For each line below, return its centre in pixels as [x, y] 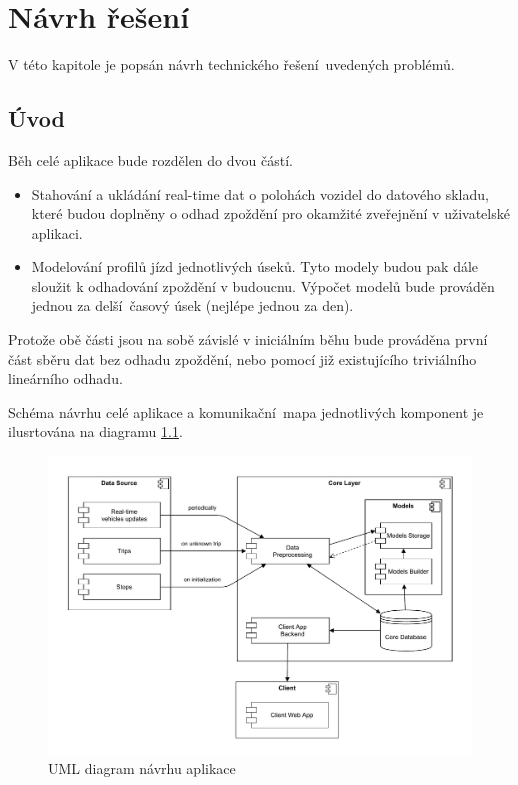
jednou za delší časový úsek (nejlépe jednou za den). [192, 305]
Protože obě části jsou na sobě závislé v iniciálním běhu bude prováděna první [248, 339]
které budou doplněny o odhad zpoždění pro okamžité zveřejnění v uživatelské [270, 213]
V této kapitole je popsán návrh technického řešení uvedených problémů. [231, 64]
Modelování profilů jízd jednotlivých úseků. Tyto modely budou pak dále [255, 266]
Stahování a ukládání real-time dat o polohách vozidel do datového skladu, [260, 193]
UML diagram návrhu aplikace [142, 768]
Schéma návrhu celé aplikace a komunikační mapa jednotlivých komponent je [246, 411]
